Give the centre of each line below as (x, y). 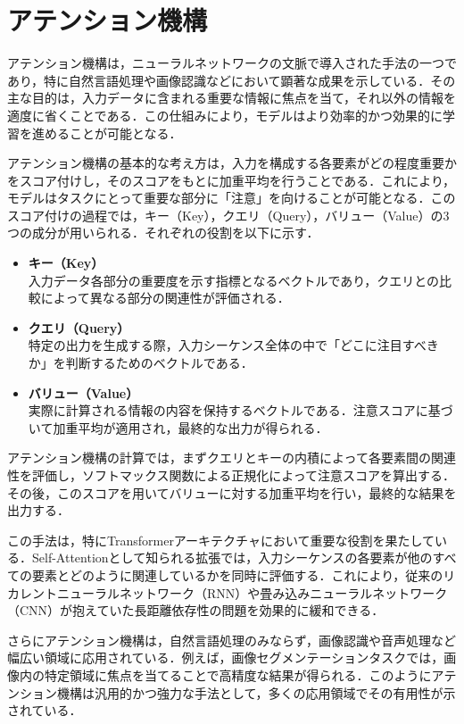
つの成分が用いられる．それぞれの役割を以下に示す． (163, 233)
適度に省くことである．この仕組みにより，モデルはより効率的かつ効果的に (225, 115)
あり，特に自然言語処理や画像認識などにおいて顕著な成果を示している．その (232, 80)
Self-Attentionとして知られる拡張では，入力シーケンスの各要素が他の (232, 558)
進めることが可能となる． (107, 133)
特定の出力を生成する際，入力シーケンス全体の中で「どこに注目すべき (233, 345)
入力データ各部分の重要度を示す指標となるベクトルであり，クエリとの (234, 280)
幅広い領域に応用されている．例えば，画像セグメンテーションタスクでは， (226, 657)
